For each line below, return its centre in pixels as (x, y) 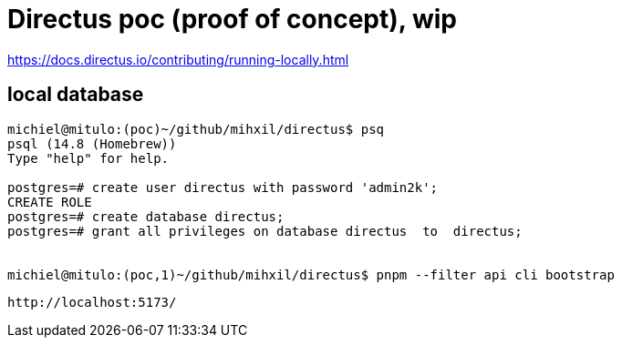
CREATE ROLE (50, 202)
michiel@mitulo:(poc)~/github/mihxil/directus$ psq (196, 129)
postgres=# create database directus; (146, 216)
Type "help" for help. (88, 158)
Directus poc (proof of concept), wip (232, 19)
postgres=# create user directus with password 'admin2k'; (223, 187)
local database (76, 95)
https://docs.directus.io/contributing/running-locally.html (178, 59)
